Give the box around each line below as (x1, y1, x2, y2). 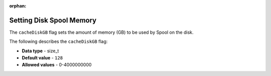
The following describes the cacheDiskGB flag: (9, 38, 108, 45)
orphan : (9, 3, 27, 9)
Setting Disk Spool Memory (9, 16, 97, 25)
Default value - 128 (22, 55, 63, 61)
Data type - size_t (22, 48, 59, 54)
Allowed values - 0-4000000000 (22, 62, 92, 68)
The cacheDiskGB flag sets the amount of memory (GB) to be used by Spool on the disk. (9, 29, 194, 35)
